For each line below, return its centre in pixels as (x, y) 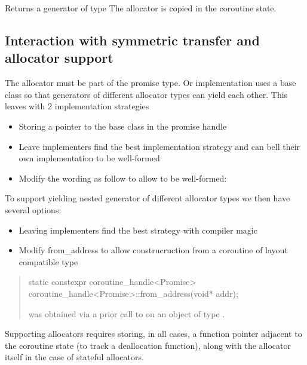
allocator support (59, 58)
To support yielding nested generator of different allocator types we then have (148, 198)
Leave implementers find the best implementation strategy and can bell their (159, 146)
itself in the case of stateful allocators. (74, 357)
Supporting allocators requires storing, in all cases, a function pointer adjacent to (153, 334)
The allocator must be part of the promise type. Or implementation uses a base (151, 83)
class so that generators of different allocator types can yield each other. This (146, 94)
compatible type (48, 261)
